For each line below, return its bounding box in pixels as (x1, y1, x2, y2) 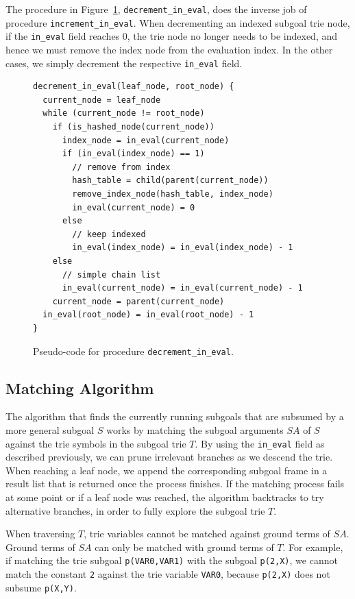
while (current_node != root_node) (42, 108, 205, 119)
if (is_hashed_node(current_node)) (52, 122, 215, 132)
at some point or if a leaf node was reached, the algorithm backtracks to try (5, 489, 324, 504)
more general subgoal (5, 422, 95, 437)
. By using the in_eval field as (195, 436, 325, 450)
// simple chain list (62, 269, 161, 280)
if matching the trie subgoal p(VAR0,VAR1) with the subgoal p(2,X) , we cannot (5, 553, 338, 567)
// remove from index (72, 162, 171, 172)
